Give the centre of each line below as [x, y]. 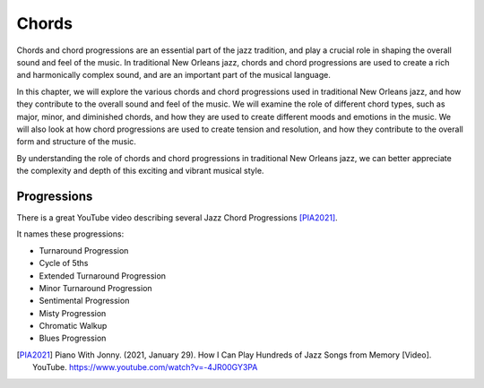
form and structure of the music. [76, 142]
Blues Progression [73, 338]
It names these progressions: [70, 234]
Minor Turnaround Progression [95, 288]
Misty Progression [73, 313]
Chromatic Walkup [73, 326]
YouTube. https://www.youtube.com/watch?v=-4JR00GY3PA [145, 367]
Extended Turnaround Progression [102, 276]
